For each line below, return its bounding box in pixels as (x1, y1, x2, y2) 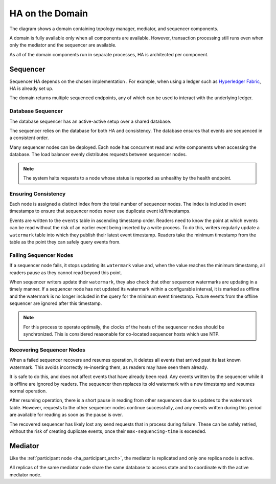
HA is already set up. (9, 85, 54, 92)
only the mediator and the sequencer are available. (9, 42, 117, 48)
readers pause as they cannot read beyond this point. (9, 269, 122, 276)
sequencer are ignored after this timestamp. (9, 300, 102, 306)
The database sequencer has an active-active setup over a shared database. (9, 118, 171, 124)
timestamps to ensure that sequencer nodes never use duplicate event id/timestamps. (9, 208, 191, 214)
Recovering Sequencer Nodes (9, 346, 85, 354)
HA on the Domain (9, 8, 88, 19)
